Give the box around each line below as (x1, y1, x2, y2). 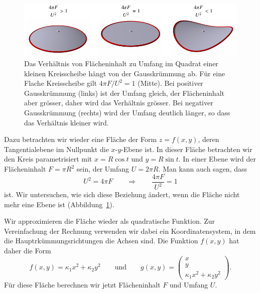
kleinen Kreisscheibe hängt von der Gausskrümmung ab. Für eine (24, 68, 225, 78)
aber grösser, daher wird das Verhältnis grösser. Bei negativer (24, 97, 213, 108)
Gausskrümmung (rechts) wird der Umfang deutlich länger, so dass (24, 107, 230, 118)
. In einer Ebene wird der (178, 154, 256, 164)
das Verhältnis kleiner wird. (24, 117, 109, 127)
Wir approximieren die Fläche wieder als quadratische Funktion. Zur (4, 216, 215, 226)
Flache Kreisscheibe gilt (24, 78, 97, 88)
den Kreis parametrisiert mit (4, 154, 92, 164)
